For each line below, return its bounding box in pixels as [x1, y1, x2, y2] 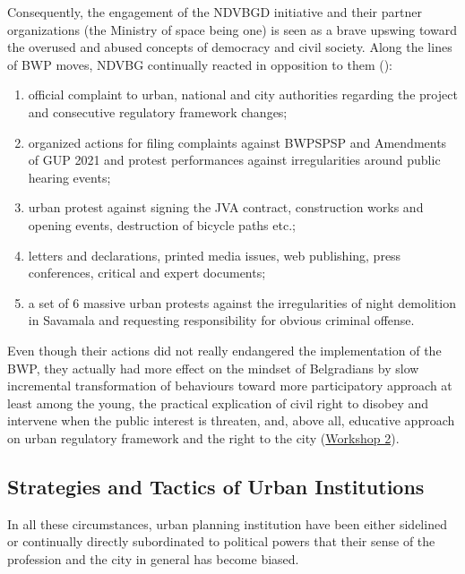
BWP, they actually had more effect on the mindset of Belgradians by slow [7, 358, 419, 377]
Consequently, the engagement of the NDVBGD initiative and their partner [7, 3, 422, 21]
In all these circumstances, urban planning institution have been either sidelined [7, 514, 447, 533]
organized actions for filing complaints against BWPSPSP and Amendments [28, 133, 447, 151]
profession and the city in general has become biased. [7, 549, 299, 568]
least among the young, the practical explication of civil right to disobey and [7, 393, 429, 412]
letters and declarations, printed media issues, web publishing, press [28, 245, 401, 264]
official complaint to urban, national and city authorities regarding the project [28, 85, 458, 104]
